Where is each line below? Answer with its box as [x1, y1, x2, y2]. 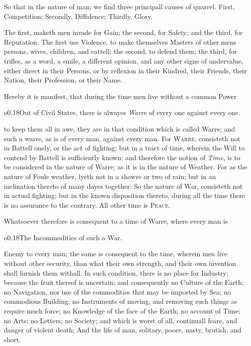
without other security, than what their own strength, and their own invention [4, 258, 236, 268]
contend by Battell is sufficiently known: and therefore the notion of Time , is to [4, 152, 240, 162]
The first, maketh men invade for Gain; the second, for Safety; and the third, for [4, 27, 243, 37]
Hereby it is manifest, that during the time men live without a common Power [4, 91, 236, 101]
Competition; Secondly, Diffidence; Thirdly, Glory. [4, 11, 153, 21]
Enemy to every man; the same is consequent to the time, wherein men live [4, 248, 228, 259]
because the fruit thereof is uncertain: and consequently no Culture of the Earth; [4, 277, 244, 287]
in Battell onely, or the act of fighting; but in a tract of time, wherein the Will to [4, 143, 245, 153]
